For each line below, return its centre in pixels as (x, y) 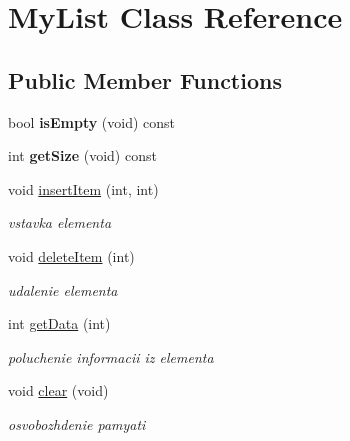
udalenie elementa (63, 289)
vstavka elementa (60, 222)
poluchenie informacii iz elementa (111, 356)
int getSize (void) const (82, 155)
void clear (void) (58, 390)
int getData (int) (59, 323)
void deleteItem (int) (71, 255)
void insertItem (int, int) (83, 188)
